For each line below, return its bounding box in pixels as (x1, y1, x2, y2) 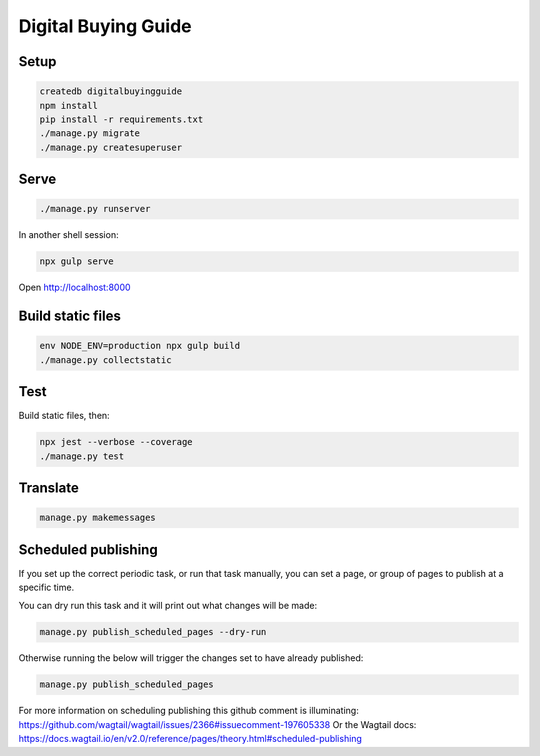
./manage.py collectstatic (39, 354, 172, 365)
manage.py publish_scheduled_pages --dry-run (39, 626, 267, 638)
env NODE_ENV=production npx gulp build (39, 340, 240, 352)
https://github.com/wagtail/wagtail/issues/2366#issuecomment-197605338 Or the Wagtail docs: (18, 718, 417, 730)
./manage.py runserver (39, 203, 151, 215)
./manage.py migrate (39, 128, 140, 139)
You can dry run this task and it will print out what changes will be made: (18, 600, 318, 612)
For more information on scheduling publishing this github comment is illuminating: (18, 705, 359, 717)
